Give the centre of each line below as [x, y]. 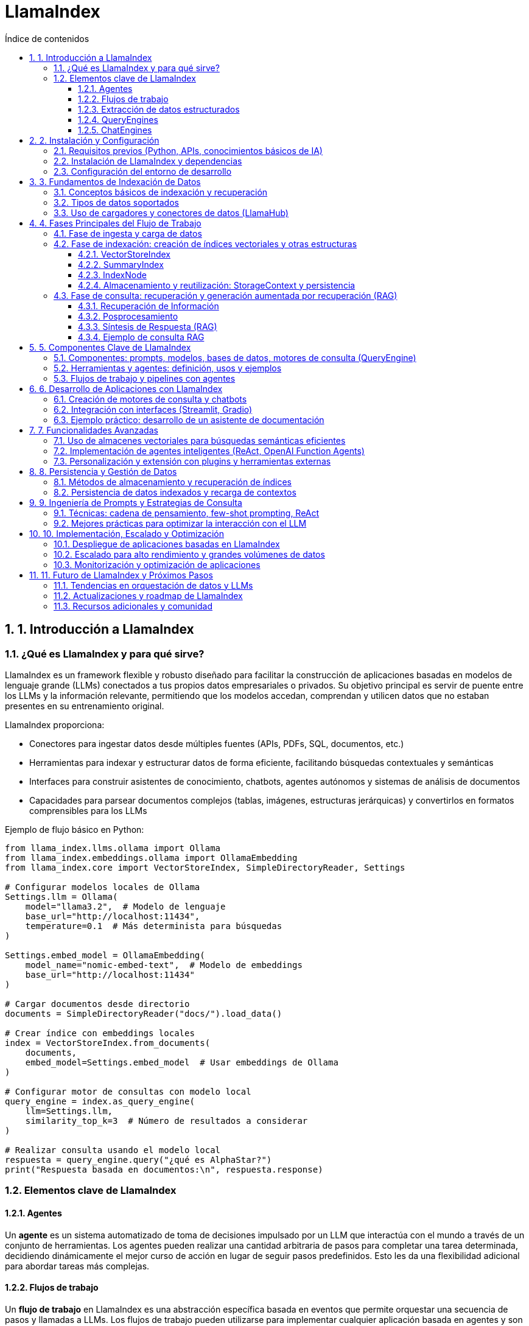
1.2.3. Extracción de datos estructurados [159, 109]
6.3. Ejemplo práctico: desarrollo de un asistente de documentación [189, 419]
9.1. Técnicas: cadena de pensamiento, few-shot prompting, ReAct [187, 513]
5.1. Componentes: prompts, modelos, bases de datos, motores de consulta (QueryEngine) [235, 357]
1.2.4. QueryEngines [118, 119]
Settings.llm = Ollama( [61, 896]
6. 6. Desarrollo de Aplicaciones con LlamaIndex [126, 388]
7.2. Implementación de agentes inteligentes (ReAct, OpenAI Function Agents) [209, 451]
